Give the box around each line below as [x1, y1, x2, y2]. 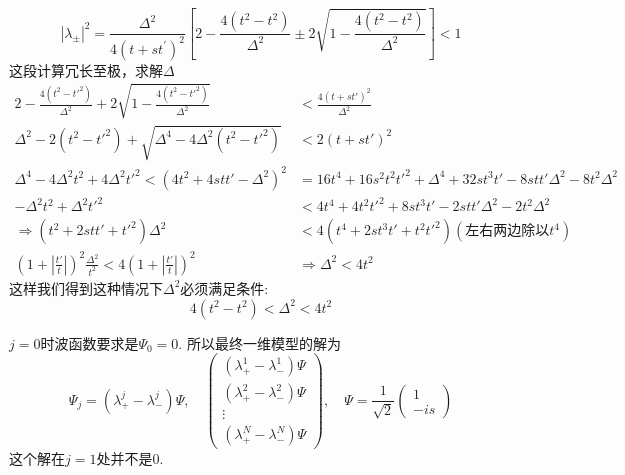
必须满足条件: [180, 277, 269, 298]
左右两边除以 [465, 224, 550, 239]
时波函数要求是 [40, 332, 139, 353]
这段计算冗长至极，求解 [9, 59, 163, 80]
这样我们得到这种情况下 [9, 277, 163, 298]
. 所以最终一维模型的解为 [178, 332, 341, 353]
